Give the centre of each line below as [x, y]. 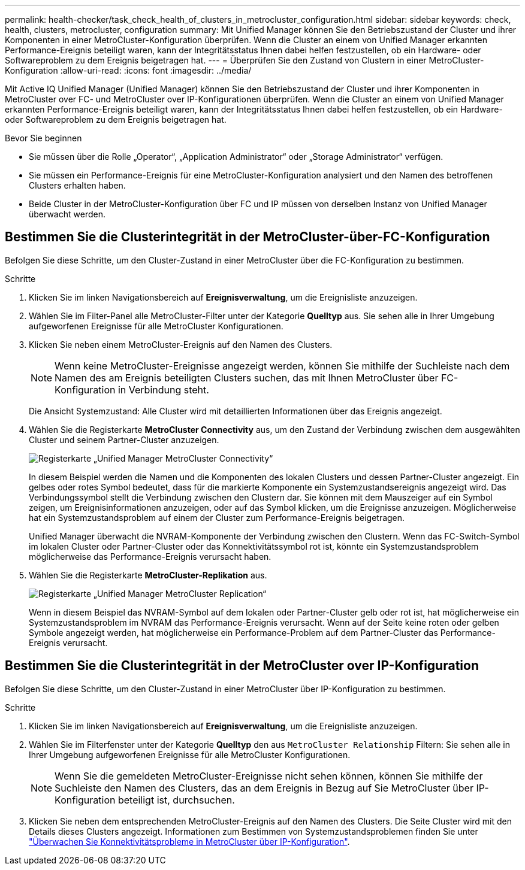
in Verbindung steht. [163, 389]
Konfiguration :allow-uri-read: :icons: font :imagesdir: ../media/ [128, 70]
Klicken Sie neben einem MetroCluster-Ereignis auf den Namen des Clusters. [181, 344]
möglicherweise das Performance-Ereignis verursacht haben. [150, 556]
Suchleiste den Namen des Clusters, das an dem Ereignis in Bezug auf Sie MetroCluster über [264, 788]
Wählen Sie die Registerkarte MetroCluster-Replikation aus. [148, 575]
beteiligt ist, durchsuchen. [176, 800]
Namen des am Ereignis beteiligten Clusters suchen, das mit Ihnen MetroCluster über [247, 378]
